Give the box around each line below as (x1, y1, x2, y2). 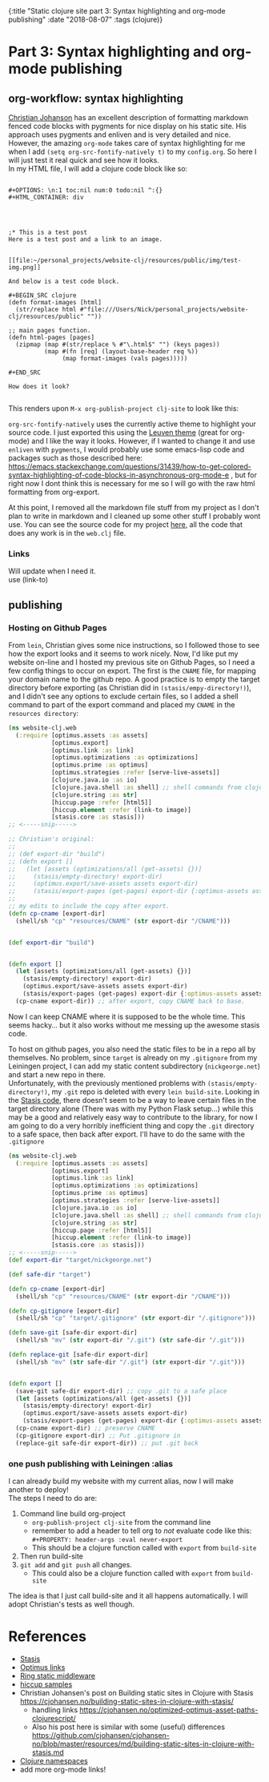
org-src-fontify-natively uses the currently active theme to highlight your (8, 419, 256, 428)
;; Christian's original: (8, 835, 94, 843)
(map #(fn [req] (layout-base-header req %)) (43, 348, 199, 356)
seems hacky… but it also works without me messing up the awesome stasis (8, 1020, 260, 1030)
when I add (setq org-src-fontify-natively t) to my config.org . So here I (8, 147, 257, 156)
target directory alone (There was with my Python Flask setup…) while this (8, 1104, 254, 1113)
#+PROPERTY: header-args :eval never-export (31, 1536, 183, 1544)
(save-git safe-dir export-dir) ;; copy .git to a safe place (15, 1387, 227, 1395)
